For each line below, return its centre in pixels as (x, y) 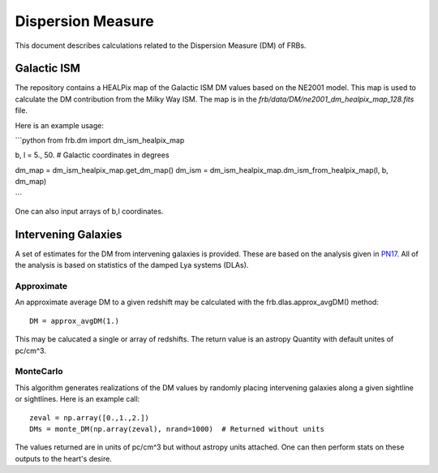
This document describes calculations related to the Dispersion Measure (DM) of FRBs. (161, 45)
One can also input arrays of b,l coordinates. (89, 211)
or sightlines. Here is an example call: (77, 399)
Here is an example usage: (60, 125)
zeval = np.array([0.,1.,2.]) (90, 417)
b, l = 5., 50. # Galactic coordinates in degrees (92, 155)
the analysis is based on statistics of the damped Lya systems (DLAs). (132, 265)
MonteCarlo (39, 372)
